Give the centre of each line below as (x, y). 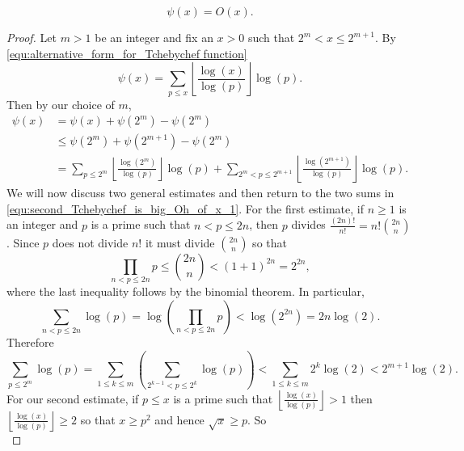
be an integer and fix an (154, 37)
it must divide (180, 242)
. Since (23, 242)
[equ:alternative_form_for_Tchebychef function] (127, 53)
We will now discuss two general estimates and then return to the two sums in (200, 193)
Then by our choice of (61, 104)
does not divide (90, 242)
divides (308, 224)
